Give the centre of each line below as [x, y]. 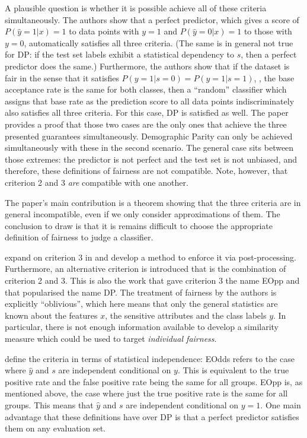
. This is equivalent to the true [233, 370]
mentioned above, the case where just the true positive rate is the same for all [146, 393]
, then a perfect [269, 54]
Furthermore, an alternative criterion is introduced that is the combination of [145, 269]
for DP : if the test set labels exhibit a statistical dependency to [119, 54]
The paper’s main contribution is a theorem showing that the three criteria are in [153, 202]
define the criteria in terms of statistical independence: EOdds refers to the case [150, 358]
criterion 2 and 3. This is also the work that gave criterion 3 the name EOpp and [152, 280]
